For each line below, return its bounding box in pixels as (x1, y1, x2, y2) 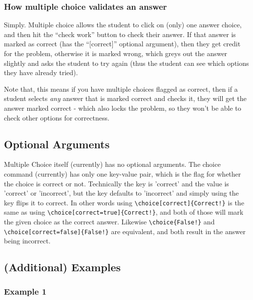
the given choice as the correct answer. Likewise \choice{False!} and (4, 217, 215, 227)
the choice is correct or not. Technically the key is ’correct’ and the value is (4, 178, 229, 188)
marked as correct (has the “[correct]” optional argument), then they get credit (4, 39, 241, 49)
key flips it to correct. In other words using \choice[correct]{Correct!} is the (4, 197, 244, 207)
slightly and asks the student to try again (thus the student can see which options (4, 58, 249, 68)
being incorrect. (4, 236, 51, 246)
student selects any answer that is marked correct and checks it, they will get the (4, 93, 247, 103)
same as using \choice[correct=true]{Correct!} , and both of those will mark (4, 207, 244, 217)
